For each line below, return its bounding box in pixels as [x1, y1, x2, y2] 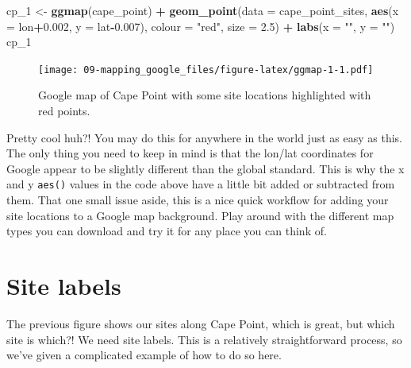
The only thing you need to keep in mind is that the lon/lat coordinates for [6, 145, 374, 161]
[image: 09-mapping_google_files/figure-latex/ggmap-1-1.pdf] [38, 64, 374, 76]
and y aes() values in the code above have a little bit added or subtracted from [6, 176, 395, 192]
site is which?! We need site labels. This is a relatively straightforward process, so [6, 331, 402, 347]
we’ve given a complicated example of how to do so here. [6, 347, 282, 363]
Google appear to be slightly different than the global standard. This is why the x [6, 160, 405, 176]
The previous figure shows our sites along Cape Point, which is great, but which [6, 315, 395, 331]
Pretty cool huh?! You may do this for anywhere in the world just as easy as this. [6, 129, 402, 145]
